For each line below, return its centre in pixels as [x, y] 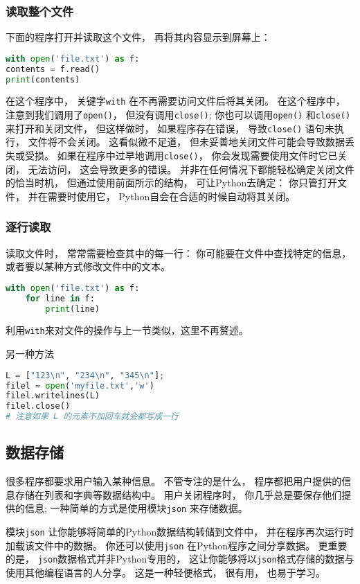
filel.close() [38, 406]
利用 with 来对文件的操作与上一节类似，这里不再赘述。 [127, 330]
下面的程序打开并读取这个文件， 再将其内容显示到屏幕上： [138, 37]
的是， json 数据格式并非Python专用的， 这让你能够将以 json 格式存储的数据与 [180, 559]
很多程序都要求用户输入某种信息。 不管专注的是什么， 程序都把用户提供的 [174, 481]
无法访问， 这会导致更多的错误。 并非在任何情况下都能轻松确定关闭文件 [191, 169]
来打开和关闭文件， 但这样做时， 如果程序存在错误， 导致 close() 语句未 [170, 128]
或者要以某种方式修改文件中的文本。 [88, 266]
